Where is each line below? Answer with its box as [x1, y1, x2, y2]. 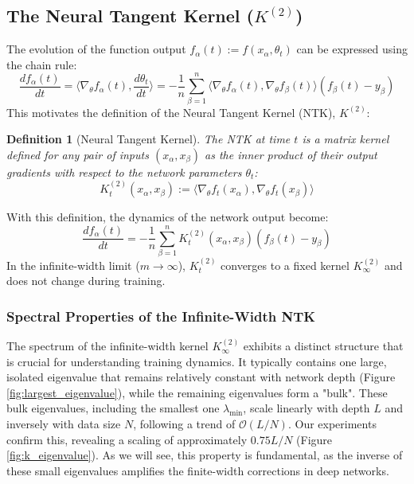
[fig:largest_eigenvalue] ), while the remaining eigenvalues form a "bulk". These [6, 384, 388, 400]
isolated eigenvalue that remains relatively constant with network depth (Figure [6, 369, 396, 385]
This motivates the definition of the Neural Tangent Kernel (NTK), [6, 103, 336, 120]
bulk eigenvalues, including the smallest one [6, 400, 220, 416]
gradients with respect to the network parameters [6, 163, 242, 180]
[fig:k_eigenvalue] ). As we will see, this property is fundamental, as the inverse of [6, 447, 403, 463]
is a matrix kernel [302, 131, 389, 147]
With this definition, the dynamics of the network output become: [6, 209, 329, 225]
